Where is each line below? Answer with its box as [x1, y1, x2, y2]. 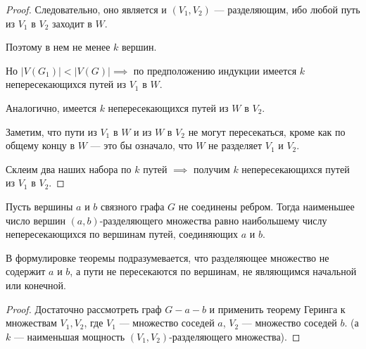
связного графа [100, 198, 165, 213]
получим [194, 161, 230, 176]
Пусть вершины [6, 198, 73, 213]
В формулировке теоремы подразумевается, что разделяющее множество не [6, 250, 329, 265]
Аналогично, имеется [6, 100, 96, 115]
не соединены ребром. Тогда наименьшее [178, 198, 355, 213]
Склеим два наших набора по [6, 161, 132, 176]
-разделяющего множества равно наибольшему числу [99, 212, 327, 227]
